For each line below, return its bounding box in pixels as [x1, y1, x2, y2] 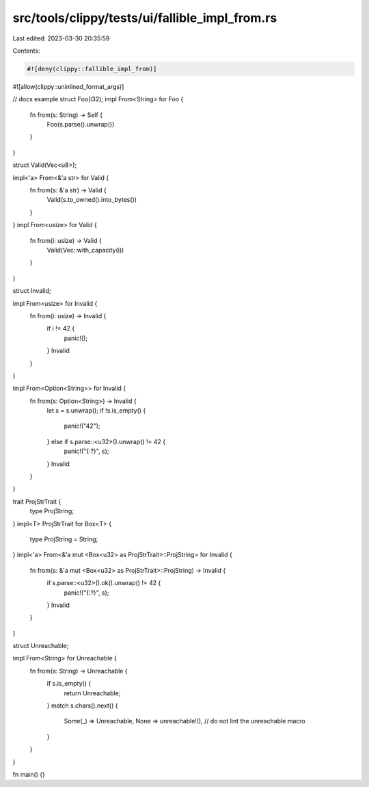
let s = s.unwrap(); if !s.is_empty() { [46, 407, 146, 415]
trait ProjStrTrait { [12, 497, 61, 506]
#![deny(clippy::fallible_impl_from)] [27, 65, 157, 73]
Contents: [12, 47, 40, 55]
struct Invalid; [12, 287, 51, 295]
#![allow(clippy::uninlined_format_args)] [12, 82, 124, 90]
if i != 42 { [46, 324, 75, 333]
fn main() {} [12, 771, 46, 778]
